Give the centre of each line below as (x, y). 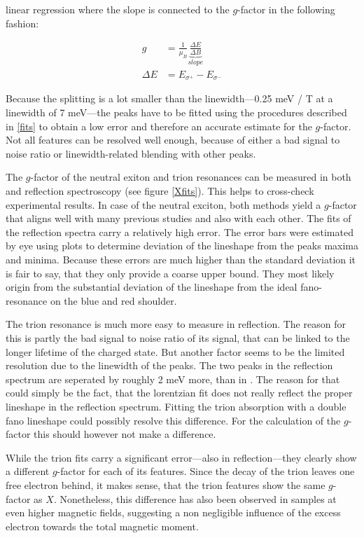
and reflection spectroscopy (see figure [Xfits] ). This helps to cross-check (160, 191)
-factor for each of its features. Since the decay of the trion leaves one (206, 471)
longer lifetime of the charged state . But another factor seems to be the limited (175, 351)
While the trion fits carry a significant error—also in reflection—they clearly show (181, 457)
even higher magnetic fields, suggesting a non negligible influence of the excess (173, 512)
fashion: (22, 23)
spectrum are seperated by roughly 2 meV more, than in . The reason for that (173, 379)
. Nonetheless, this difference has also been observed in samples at (195, 498)
